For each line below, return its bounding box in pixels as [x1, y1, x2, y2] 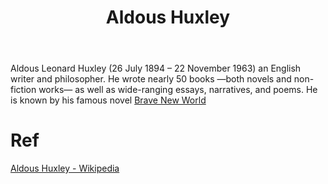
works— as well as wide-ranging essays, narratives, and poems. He [38, 84, 318, 96]
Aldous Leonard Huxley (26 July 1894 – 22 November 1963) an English [10, 62, 302, 75]
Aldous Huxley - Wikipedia [10, 162, 120, 175]
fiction [10, 84, 37, 96]
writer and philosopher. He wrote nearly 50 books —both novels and [10, 73, 292, 85]
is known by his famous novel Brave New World [10, 94, 207, 106]
